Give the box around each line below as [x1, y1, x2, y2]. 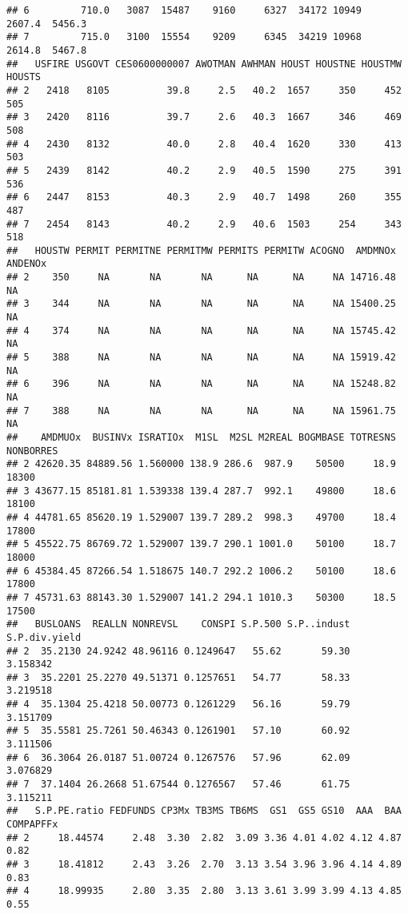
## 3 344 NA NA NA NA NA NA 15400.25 [6, 298, 396, 310]
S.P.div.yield [6, 631, 82, 643]
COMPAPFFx [6, 819, 58, 831]
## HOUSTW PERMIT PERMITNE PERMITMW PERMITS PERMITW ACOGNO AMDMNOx [6, 244, 396, 256]
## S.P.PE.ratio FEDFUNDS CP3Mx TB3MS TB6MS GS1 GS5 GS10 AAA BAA [6, 805, 402, 817]
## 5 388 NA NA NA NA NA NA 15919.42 [6, 352, 396, 364]
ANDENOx [6, 258, 47, 270]
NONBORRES [6, 445, 58, 457]
